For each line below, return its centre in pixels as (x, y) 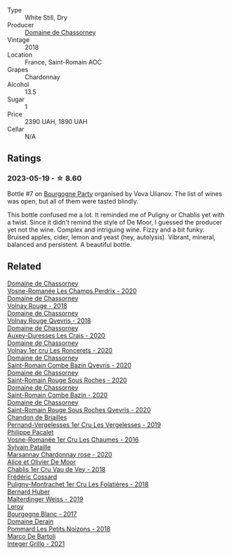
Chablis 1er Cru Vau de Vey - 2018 (57, 469)
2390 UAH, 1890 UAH (56, 121)
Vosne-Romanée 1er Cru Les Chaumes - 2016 (73, 440)
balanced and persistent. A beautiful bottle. (70, 244)
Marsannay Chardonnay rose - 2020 (60, 454)
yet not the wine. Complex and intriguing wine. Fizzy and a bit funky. (106, 230)
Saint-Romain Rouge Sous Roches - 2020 (67, 380)
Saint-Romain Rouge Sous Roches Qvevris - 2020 (79, 409)
